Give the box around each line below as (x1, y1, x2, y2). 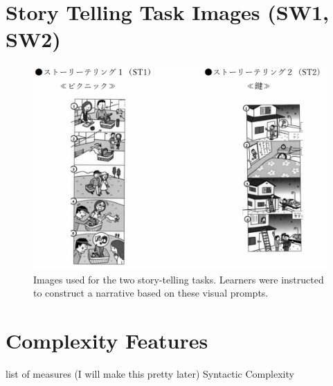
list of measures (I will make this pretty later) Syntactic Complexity (6, 367, 294, 381)
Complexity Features (6, 326, 208, 355)
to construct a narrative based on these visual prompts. (33, 286, 269, 300)
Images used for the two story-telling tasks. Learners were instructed (33, 272, 324, 286)
